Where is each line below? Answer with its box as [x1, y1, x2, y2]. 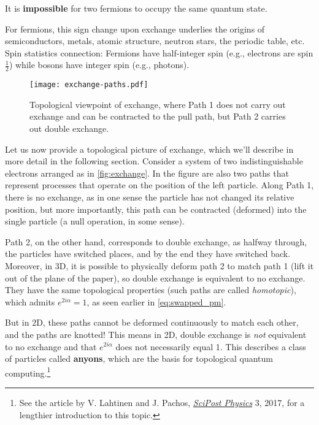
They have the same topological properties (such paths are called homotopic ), [5, 283, 296, 296]
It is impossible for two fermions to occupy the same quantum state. [5, 2, 267, 14]
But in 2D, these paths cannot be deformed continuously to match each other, [5, 316, 299, 329]
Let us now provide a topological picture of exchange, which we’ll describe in [5, 142, 294, 155]
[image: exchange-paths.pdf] [29, 80, 148, 90]
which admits [5, 295, 55, 308]
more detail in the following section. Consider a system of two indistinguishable [5, 155, 303, 167]
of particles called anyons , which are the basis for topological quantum [5, 352, 273, 365]
